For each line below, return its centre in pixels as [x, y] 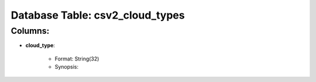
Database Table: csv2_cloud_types [98, 15]
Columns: [30, 31]
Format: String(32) [77, 59]
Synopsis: [67, 67]
